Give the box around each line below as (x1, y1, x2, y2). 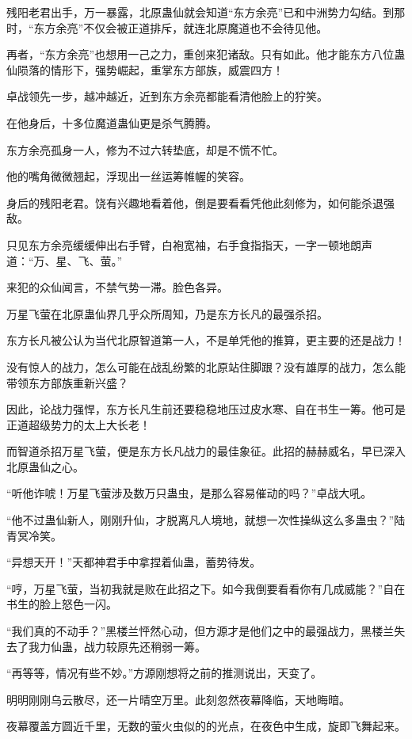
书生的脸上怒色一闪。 (6, 596, 117, 612)
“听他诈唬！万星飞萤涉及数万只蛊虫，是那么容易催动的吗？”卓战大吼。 (6, 485, 372, 501)
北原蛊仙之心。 (6, 458, 84, 474)
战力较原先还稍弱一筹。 (83, 638, 206, 654)
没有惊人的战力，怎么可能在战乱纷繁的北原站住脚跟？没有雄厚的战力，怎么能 (6, 358, 406, 375)
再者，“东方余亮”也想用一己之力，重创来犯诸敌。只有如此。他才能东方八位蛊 (6, 46, 406, 63)
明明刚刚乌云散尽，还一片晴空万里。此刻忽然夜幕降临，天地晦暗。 (6, 691, 350, 707)
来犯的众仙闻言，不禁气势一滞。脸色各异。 (6, 279, 228, 295)
